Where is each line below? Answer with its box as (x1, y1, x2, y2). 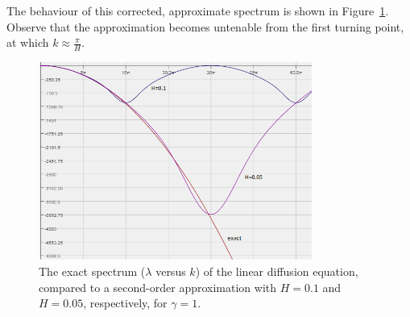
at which (6, 34, 49, 51)
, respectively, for (83, 294, 168, 311)
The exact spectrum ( (39, 263, 146, 280)
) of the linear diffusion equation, (195, 263, 358, 280)
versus (155, 263, 186, 280)
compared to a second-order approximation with (39, 278, 277, 295)
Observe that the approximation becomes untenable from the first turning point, (6, 18, 404, 35)
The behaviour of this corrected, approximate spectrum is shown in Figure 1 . (6, 2, 389, 19)
